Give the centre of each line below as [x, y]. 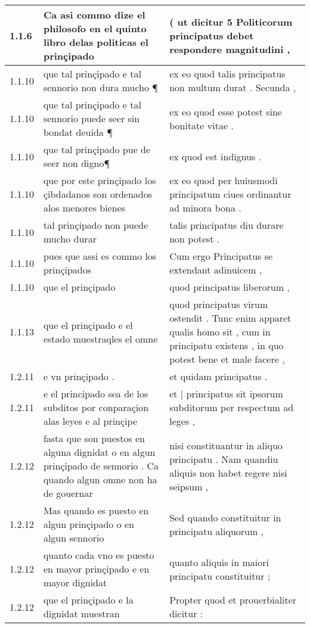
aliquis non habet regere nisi [228, 472]
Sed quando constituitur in [225, 517]
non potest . [195, 239]
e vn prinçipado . [79, 376]
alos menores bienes [84, 208]
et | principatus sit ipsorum [226, 394]
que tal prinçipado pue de [97, 149]
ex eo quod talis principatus [227, 74]
